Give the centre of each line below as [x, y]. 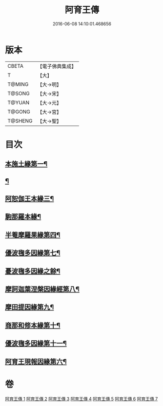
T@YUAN [19, 102]
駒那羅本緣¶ [23, 217]
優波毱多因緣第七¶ [33, 253]
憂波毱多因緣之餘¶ [33, 271]
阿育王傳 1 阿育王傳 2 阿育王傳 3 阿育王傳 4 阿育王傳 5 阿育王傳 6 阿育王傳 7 [81, 399]
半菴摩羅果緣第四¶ [33, 235]
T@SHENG [20, 121]
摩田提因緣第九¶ [30, 307]
